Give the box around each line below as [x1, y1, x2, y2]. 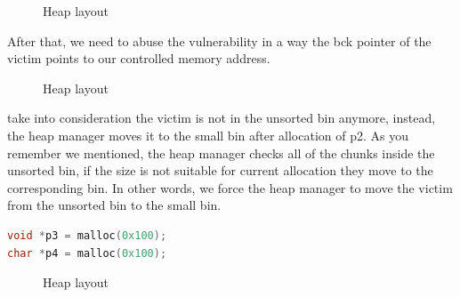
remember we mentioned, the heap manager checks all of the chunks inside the [7, 143, 435, 162]
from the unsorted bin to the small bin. [7, 196, 222, 214]
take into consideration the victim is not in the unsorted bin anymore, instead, [7, 108, 436, 127]
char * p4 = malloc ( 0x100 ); [7, 246, 167, 260]
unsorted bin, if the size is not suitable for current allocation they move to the [7, 161, 433, 180]
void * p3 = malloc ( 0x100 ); [7, 229, 167, 242]
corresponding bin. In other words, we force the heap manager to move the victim [7, 178, 453, 197]
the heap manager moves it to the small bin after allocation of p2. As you [7, 125, 409, 144]
